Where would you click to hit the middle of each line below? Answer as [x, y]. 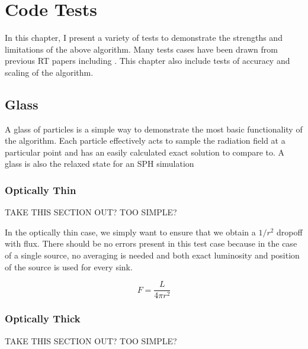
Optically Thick [43, 319]
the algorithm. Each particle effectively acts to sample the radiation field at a [145, 140]
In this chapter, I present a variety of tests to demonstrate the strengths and [144, 38]
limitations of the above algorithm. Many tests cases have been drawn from [141, 49]
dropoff [290, 232]
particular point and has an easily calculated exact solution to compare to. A [145, 152]
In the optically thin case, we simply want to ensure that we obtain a [130, 232]
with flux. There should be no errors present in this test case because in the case [151, 243]
